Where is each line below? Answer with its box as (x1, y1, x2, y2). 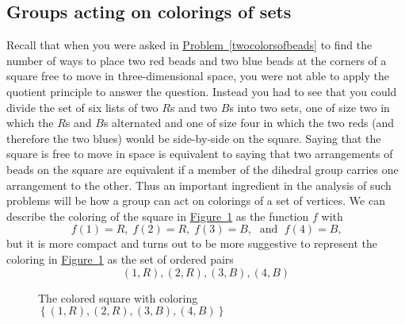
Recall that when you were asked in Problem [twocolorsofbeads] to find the (6, 37, 373, 53)
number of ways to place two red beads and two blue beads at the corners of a (6, 52, 387, 68)
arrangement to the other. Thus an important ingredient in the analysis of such (6, 176, 392, 193)
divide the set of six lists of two (6, 98, 159, 115)
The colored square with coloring (38, 289, 198, 306)
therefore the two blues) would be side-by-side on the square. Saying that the (6, 129, 381, 146)
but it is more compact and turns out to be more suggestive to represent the (6, 235, 377, 252)
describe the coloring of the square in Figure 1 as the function (6, 207, 309, 224)
